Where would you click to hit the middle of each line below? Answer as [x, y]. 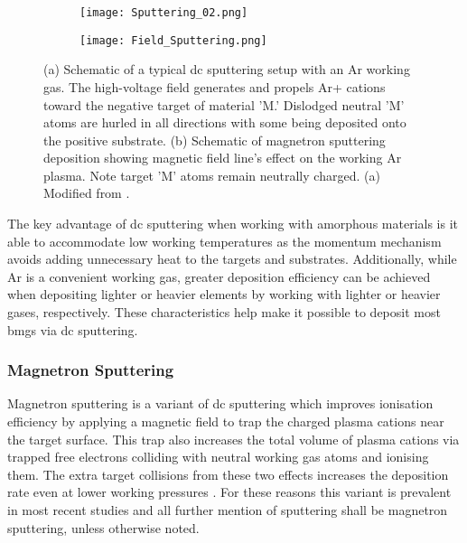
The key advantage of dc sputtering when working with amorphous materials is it [233, 224]
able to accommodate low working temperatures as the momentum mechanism [224, 241]
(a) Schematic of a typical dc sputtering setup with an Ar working [227, 69]
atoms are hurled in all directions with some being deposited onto [225, 122]
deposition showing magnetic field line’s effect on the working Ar [223, 158]
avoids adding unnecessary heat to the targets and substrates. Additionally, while [232, 259]
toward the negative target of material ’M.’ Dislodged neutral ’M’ [224, 104]
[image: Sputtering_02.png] [164, 13]
